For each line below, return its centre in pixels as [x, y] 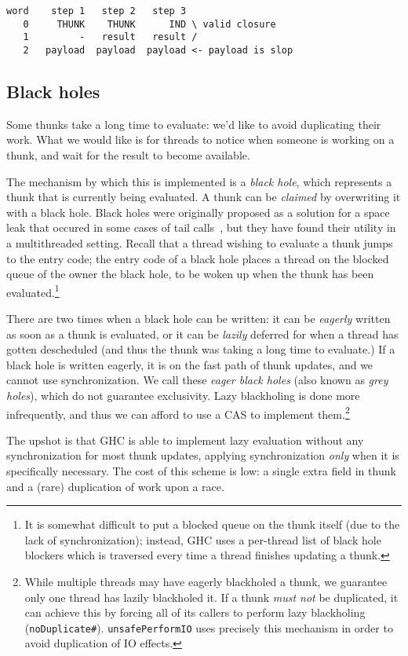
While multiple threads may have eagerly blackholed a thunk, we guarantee [206, 581]
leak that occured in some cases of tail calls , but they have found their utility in [201, 227]
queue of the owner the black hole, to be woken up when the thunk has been [190, 274]
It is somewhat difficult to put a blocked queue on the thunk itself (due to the [212, 524]
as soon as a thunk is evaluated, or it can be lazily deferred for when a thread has [202, 333]
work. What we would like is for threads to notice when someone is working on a [200, 139]
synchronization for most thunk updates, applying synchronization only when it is [203, 455]
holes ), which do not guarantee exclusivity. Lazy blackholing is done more [183, 395]
